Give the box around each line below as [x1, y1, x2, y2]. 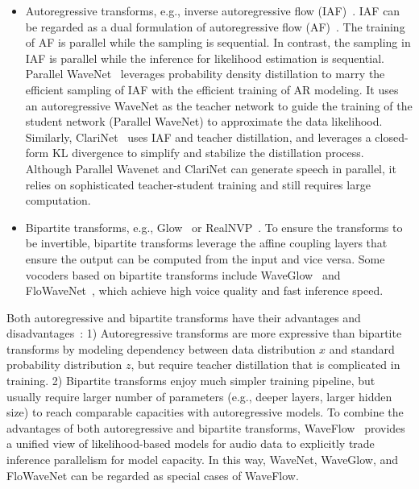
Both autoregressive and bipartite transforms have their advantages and [6, 309, 361, 325]
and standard [329, 340, 395, 357]
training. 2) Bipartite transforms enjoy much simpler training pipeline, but [6, 372, 375, 389]
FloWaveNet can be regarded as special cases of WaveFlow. [6, 466, 299, 483]
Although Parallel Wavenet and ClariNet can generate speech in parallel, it [25, 160, 396, 176]
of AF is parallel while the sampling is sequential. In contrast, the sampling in [25, 34, 411, 51]
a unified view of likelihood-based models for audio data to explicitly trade [6, 435, 375, 452]
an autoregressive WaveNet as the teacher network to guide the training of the [25, 97, 413, 114]
